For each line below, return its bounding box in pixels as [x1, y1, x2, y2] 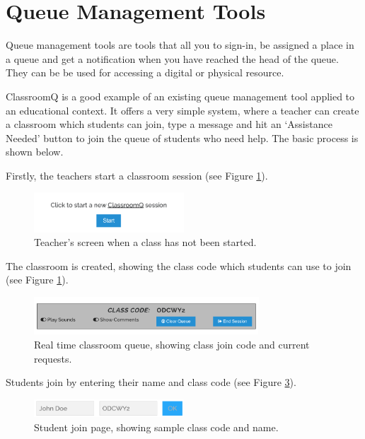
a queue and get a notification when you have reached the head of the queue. [6, 51, 339, 66]
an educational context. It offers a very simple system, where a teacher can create [6, 103, 359, 117]
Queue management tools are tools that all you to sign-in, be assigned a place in [6, 37, 354, 52]
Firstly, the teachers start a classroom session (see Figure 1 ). [6, 168, 268, 182]
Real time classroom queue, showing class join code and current [34, 336, 310, 351]
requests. [34, 351, 72, 365]
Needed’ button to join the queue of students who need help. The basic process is [6, 130, 359, 145]
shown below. [6, 144, 64, 159]
